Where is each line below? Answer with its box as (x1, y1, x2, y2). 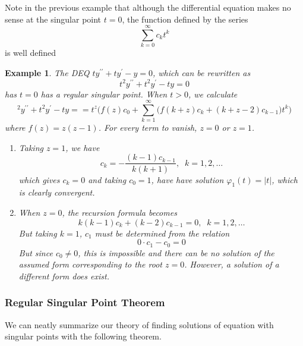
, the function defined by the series (122, 12, 248, 25)
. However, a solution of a (184, 258, 279, 270)
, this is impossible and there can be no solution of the (78, 246, 274, 259)
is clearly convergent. (18, 186, 95, 199)
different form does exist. (18, 269, 109, 282)
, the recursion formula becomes (62, 206, 177, 218)
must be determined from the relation (94, 227, 230, 239)
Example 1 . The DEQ (5, 66, 90, 78)
